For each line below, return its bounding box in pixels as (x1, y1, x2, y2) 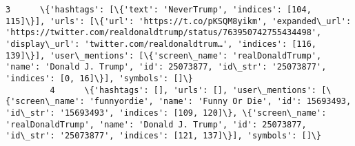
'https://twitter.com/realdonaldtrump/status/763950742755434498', (6, 28, 322, 38)
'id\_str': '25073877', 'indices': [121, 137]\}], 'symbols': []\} (6, 131, 322, 141)
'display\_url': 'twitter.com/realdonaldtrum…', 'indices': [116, (6, 39, 317, 49)
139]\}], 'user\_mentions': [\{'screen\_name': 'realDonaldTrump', (6, 50, 322, 61)
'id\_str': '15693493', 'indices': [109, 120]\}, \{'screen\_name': (6, 107, 327, 118)
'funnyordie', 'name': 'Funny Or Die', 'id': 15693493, (89, 96, 352, 107)
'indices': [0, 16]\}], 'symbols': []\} (6, 73, 194, 83)
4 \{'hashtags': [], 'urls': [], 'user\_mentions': (50, 85, 317, 95)
